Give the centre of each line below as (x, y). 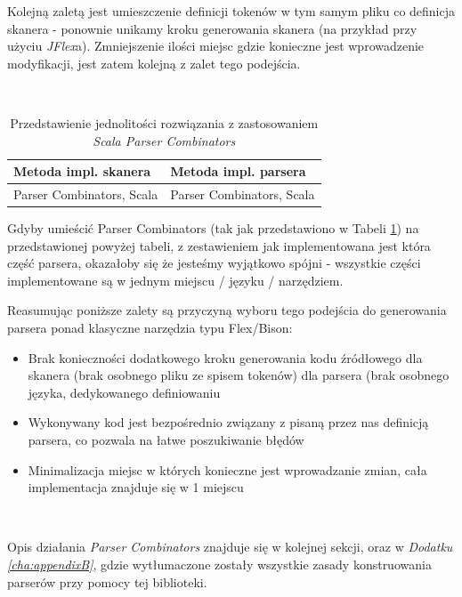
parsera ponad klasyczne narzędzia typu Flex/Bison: (150, 328)
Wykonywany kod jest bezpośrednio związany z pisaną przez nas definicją (228, 422)
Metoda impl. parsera (238, 171)
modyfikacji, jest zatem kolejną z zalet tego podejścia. (154, 63)
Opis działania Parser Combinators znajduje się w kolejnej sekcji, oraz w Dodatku (230, 547)
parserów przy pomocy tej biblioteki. (107, 581)
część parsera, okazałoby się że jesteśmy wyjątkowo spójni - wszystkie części (214, 263)
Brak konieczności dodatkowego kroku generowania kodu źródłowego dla (225, 357)
